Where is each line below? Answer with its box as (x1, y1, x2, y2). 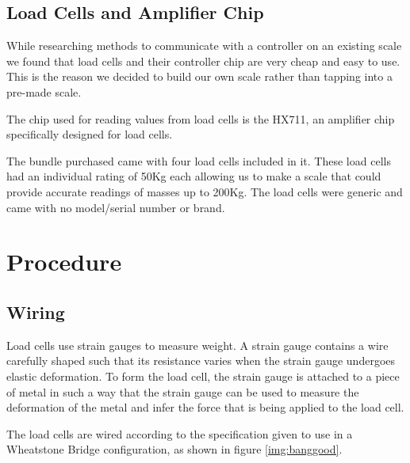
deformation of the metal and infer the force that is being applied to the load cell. (6, 399, 404, 416)
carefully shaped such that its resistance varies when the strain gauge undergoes (6, 352, 396, 369)
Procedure (6, 245, 122, 278)
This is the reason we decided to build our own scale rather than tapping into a (6, 68, 393, 85)
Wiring (6, 299, 65, 324)
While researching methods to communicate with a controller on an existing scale (6, 37, 402, 54)
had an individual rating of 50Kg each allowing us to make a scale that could (6, 168, 381, 184)
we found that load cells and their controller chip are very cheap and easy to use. (6, 52, 400, 69)
